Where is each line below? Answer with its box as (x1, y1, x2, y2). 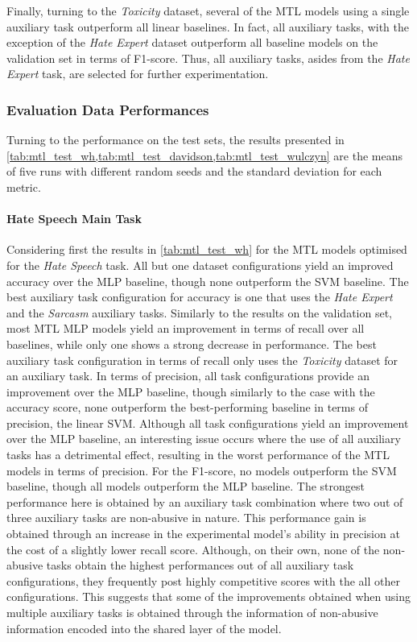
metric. (6, 178, 41, 195)
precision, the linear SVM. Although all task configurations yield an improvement (6, 414, 409, 431)
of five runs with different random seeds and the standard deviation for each (6, 163, 382, 180)
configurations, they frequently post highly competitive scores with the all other (6, 572, 400, 589)
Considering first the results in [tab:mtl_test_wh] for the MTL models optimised (6, 241, 407, 258)
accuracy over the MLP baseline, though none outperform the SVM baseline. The (6, 272, 409, 289)
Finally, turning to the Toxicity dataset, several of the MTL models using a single (6, 2, 410, 19)
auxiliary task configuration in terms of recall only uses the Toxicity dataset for (6, 351, 398, 368)
